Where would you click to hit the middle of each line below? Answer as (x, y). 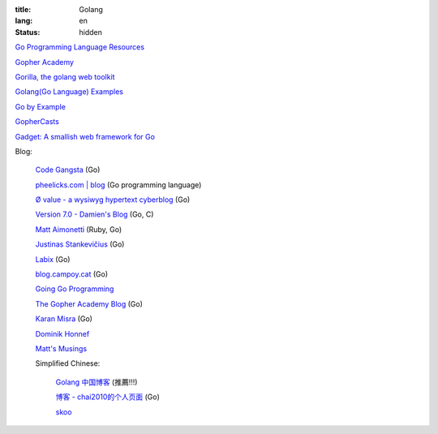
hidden (91, 32)
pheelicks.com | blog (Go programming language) (118, 185)
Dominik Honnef (62, 333)
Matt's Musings (61, 348)
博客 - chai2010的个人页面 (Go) (107, 397)
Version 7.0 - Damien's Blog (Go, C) (94, 214)
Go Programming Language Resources (80, 47)
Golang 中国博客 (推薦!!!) (97, 382)
